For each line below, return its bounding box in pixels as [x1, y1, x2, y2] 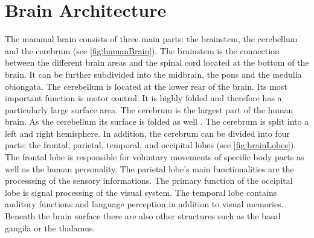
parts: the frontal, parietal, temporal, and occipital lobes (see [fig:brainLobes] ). [5, 139, 296, 151]
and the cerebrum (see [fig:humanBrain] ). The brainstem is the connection [5, 44, 280, 57]
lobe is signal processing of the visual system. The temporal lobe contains [5, 186, 277, 198]
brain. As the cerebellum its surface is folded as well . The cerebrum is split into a [5, 115, 309, 128]
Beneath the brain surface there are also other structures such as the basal [5, 210, 281, 222]
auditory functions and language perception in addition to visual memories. [5, 198, 284, 210]
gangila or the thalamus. [5, 221, 95, 234]
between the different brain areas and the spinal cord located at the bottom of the [5, 56, 309, 69]
